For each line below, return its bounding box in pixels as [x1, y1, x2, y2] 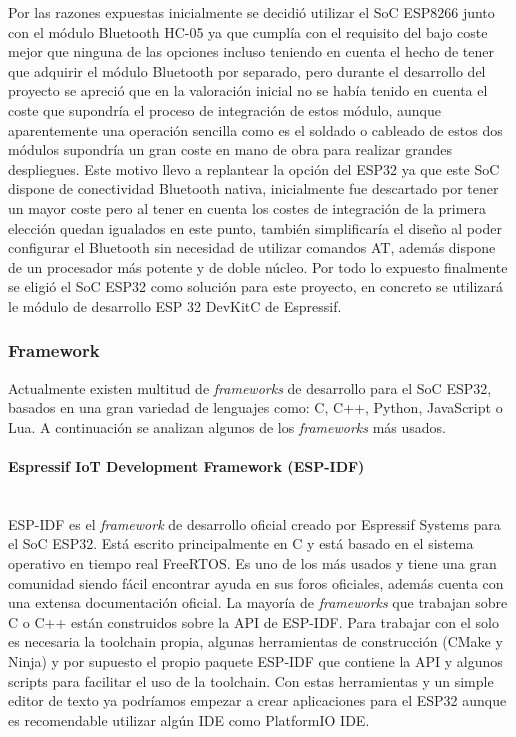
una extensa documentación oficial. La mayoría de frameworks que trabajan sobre [8, 592, 508, 613]
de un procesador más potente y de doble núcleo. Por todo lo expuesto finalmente [8, 256, 508, 277]
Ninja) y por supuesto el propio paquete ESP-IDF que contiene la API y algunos [8, 651, 503, 672]
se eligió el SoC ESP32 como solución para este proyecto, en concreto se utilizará [8, 276, 504, 297]
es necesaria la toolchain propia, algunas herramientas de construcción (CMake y [8, 631, 503, 652]
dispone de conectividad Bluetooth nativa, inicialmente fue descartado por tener [8, 178, 499, 199]
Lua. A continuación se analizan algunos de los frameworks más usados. [8, 416, 446, 437]
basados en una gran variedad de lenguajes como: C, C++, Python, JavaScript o [8, 397, 503, 418]
